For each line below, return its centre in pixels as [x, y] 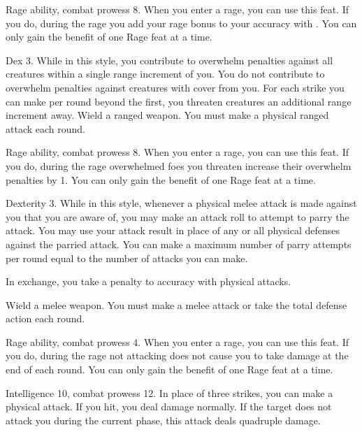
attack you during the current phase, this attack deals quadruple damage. [163, 420]
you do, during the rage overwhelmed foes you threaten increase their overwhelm [179, 165]
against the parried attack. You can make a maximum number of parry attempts [179, 244]
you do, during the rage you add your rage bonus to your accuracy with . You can [181, 23]
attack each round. [45, 128]
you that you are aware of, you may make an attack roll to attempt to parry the [178, 216]
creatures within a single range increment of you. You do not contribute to [165, 74]
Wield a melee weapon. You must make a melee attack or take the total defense [176, 304]
